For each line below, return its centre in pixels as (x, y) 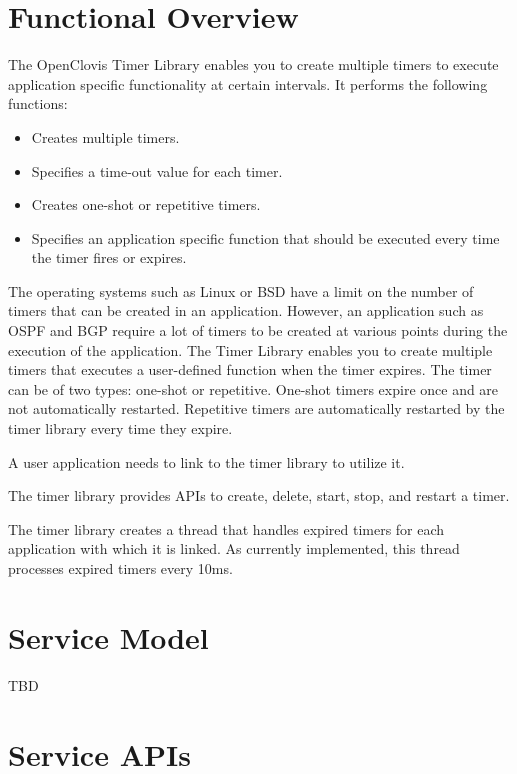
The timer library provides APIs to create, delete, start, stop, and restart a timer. (259, 495)
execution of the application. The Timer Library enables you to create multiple (250, 349)
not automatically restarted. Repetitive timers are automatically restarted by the (256, 408)
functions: (38, 103)
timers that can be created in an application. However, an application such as (246, 310)
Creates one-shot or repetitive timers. (146, 204)
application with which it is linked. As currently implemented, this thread (234, 548)
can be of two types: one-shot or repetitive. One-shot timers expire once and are (253, 388)
